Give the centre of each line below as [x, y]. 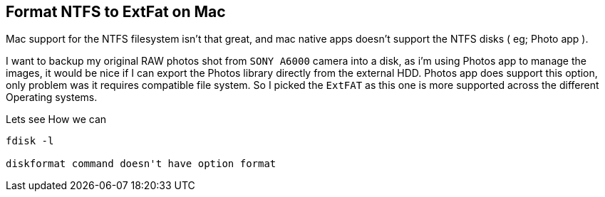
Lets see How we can [56, 119]
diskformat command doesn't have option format [141, 164]
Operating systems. [52, 97]
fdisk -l [30, 141]
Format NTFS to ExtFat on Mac [116, 12]
